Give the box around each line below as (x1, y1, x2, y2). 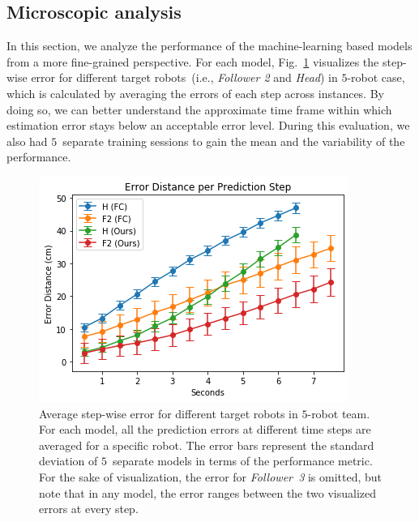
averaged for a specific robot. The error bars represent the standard (39, 436, 374, 453)
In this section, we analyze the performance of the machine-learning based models (6, 37, 413, 54)
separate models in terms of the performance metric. (113, 452, 373, 469)
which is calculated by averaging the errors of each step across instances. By (6, 84, 384, 101)
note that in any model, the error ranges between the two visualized (39, 484, 377, 501)
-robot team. (307, 404, 370, 421)
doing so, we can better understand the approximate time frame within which (6, 101, 392, 118)
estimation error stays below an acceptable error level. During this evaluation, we (6, 117, 410, 134)
